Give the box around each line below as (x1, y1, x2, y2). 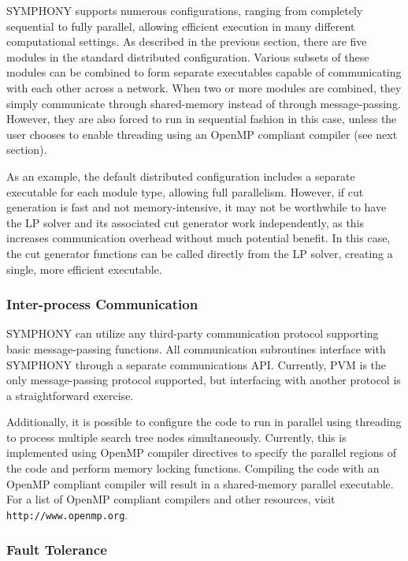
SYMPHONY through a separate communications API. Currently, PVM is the (6, 356, 387, 372)
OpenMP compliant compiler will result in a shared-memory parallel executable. (6, 475, 394, 492)
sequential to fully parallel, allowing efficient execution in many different (6, 17, 355, 34)
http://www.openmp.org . (6, 506, 128, 522)
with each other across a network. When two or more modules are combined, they (6, 79, 402, 95)
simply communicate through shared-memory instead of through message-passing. (6, 95, 401, 111)
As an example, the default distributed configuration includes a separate (6, 167, 355, 184)
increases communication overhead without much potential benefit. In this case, (6, 230, 391, 246)
